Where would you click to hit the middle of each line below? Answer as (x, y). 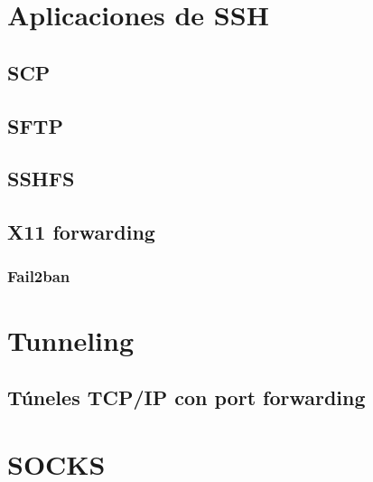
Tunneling (71, 340)
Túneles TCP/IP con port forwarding (186, 397)
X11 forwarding (81, 232)
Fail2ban (39, 276)
